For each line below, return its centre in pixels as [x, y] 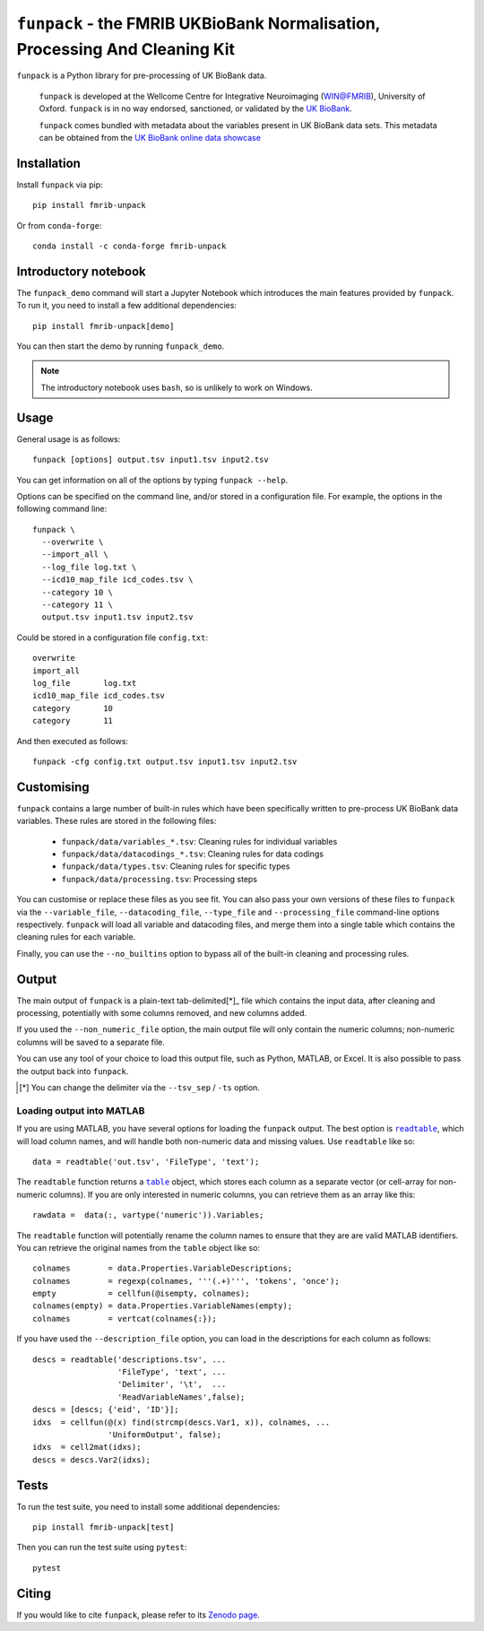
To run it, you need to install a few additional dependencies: [127, 306]
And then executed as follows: [73, 741]
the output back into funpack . [73, 1071]
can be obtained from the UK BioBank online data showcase [150, 137]
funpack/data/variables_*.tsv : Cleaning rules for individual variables [199, 841]
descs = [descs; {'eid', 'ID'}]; [106, 1410]
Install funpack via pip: [60, 185]
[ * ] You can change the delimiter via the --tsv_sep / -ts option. [139, 1088]
